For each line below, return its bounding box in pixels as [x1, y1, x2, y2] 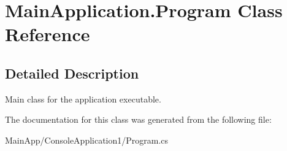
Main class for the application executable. [5, 92, 161, 105]
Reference [5, 21, 90, 47]
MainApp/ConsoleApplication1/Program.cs [5, 133, 169, 146]
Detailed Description [5, 63, 139, 82]
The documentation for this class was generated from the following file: [5, 113, 272, 126]
